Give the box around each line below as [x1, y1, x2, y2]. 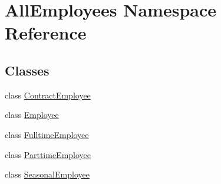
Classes [5, 61, 50, 79]
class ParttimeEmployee [5, 148, 91, 160]
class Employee [5, 109, 59, 121]
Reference [5, 21, 87, 45]
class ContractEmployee [5, 88, 91, 101]
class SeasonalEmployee [5, 168, 90, 180]
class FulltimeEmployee [5, 128, 89, 140]
